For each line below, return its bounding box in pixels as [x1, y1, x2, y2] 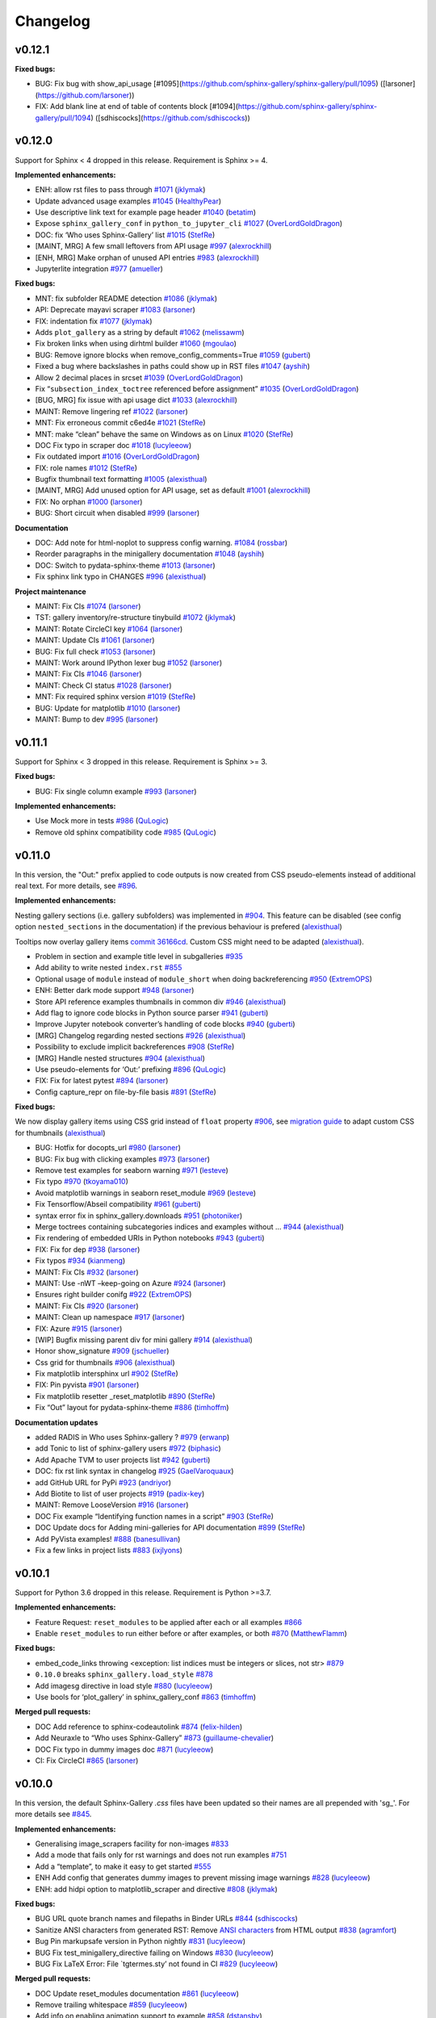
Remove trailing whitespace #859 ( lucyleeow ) [35, 2000, 187, 2010]
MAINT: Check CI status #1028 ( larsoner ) [35, 680, 173, 690]
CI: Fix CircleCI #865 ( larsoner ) [35, 1756, 139, 1765]
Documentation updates [15, 1417, 99, 1427]
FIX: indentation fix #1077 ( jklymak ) [35, 316, 153, 326]
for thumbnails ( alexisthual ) [15, 1128, 106, 1137]
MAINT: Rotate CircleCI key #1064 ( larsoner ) [35, 624, 183, 634]
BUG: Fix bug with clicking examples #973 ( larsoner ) [35, 1154, 210, 1164]
